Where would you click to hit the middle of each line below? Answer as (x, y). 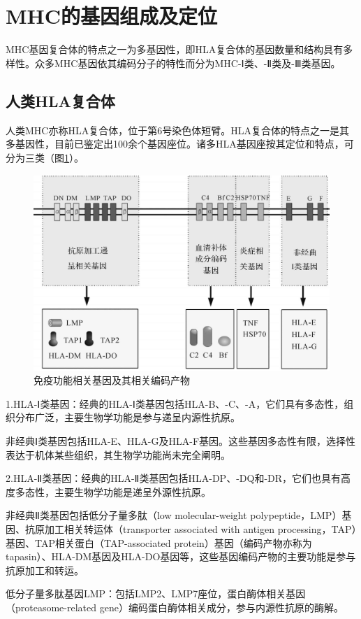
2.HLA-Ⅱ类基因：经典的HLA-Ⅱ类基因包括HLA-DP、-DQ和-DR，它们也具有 (174, 478)
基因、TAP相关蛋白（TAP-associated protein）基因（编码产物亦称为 (159, 542)
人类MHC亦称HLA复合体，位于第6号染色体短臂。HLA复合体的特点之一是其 (177, 130)
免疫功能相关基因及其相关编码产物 (112, 380)
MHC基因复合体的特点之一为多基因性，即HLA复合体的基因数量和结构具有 (175, 49)
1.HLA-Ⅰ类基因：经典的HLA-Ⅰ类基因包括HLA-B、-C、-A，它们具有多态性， (175, 403)
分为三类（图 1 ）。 (45, 157)
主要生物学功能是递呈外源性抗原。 (132, 491)
